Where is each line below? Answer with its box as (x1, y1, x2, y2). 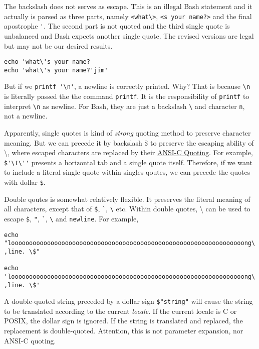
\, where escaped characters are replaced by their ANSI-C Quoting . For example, (4, 147, 253, 158)
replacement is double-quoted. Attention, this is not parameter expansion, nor (4, 325, 243, 335)
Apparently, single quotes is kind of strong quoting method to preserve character (4, 127, 251, 138)
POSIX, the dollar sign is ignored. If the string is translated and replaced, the (4, 315, 243, 326)
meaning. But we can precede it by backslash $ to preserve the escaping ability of (4, 137, 254, 148)
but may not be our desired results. (4, 40, 113, 51)
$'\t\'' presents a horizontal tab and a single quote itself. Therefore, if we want (4, 157, 252, 167)
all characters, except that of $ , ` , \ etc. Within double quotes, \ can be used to (4, 203, 250, 214)
